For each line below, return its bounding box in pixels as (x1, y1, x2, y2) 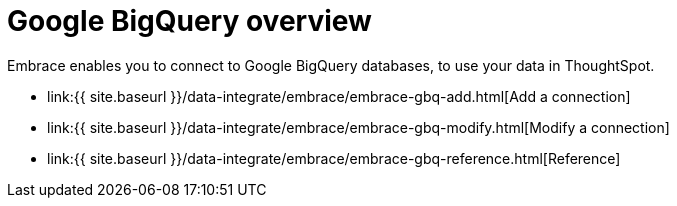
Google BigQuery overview (7, 4, 372, 38)
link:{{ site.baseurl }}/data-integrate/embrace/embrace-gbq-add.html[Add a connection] (47, 87, 631, 105)
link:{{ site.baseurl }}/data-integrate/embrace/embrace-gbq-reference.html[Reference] (47, 149, 621, 167)
